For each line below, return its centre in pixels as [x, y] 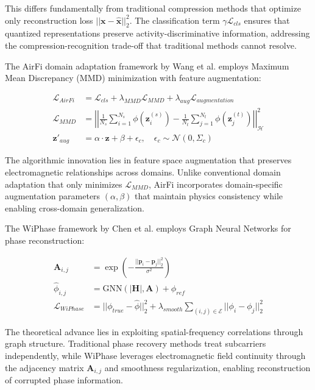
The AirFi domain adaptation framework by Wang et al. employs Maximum [147, 66]
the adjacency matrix [44, 367]
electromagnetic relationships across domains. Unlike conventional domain [143, 172]
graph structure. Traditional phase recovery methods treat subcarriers [136, 343]
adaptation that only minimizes [64, 184]
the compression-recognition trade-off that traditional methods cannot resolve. [151, 45]
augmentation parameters [53, 196]
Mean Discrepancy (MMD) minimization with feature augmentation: [133, 78]
